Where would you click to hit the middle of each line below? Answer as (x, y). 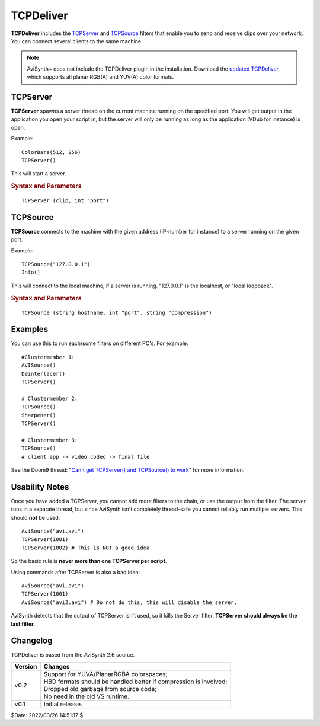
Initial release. (63, 704)
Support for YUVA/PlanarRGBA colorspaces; (105, 674)
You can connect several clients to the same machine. (77, 41)
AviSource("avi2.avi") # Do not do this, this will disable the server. (129, 602)
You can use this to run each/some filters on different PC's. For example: (100, 343)
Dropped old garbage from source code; (100, 689)
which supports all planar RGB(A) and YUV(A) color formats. (100, 77)
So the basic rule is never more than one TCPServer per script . (89, 561)
